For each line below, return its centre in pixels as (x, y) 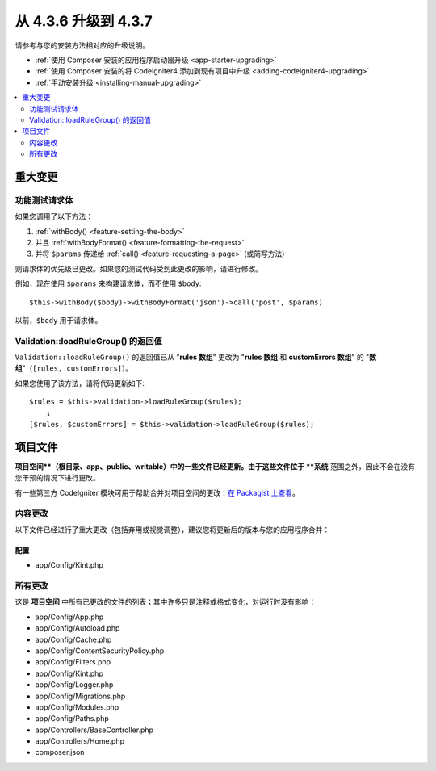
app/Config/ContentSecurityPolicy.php (100, 651)
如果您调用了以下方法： (54, 216)
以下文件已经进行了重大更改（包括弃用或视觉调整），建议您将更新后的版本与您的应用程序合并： (172, 530)
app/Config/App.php (69, 617)
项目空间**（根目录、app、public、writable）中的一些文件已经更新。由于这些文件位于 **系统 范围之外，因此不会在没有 (215, 466)
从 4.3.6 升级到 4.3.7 (84, 21)
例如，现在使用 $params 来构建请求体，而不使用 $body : (108, 283)
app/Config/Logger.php (74, 685)
